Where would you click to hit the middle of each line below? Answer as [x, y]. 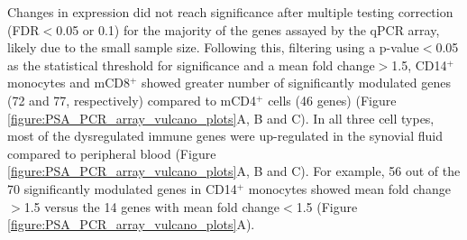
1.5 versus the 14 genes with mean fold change [152, 206]
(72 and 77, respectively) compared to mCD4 [132, 100]
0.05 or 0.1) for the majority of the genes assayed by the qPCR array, [248, 29]
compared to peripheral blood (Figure [112, 153]
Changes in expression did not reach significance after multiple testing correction [230, 12]
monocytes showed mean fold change [349, 188]
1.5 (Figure [327, 206]
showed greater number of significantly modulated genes [297, 83]
